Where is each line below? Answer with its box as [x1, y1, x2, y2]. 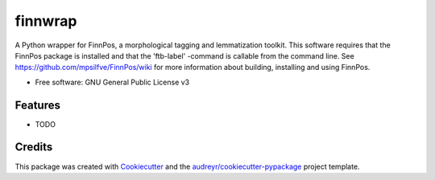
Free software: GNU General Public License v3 [35, 77, 190, 87]
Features [14, 98, 60, 112]
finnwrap [14, 12, 77, 30]
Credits [14, 141, 53, 154]
